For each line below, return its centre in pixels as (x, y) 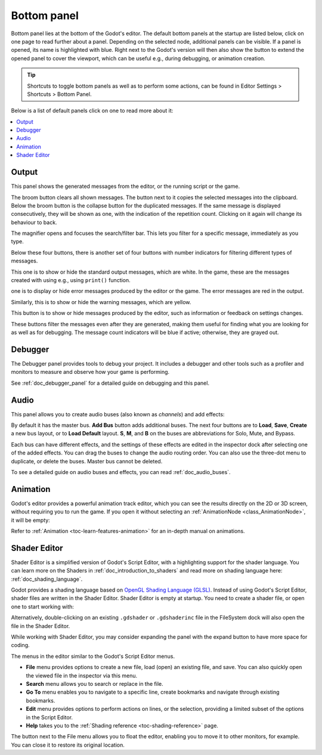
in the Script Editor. (49, 717)
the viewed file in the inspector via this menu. (82, 675)
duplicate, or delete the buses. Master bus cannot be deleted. (87, 461)
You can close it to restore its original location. (68, 745)
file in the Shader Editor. (41, 626)
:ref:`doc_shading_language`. (47, 579)
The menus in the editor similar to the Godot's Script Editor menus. (93, 656)
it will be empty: (30, 520)
